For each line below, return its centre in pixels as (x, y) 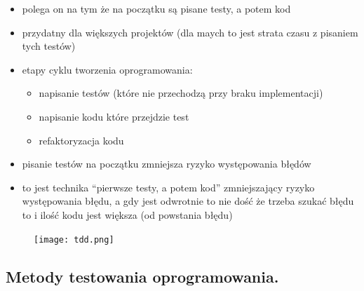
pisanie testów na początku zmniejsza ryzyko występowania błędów (167, 164)
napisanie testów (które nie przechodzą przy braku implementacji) (181, 93)
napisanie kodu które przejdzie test (114, 116)
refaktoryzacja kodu (81, 140)
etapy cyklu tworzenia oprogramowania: (107, 69)
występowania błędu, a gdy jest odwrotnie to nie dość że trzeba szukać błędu (188, 201)
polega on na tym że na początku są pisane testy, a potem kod (156, 8)
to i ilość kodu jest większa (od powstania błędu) (127, 214)
